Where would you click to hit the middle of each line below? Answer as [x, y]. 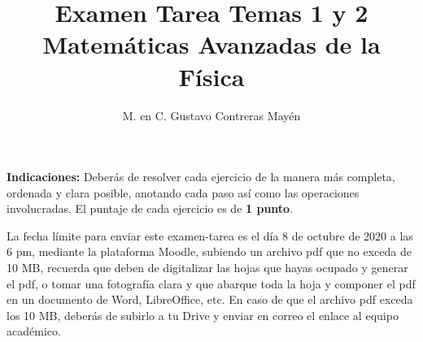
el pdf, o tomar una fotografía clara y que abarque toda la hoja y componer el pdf [211, 283]
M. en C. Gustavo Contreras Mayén [211, 115]
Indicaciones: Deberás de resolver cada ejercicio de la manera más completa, [201, 177]
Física [211, 76]
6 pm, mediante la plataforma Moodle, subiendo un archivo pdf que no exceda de [209, 251]
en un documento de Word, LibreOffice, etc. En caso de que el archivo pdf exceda [210, 299]
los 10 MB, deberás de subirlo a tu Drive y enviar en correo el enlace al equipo [203, 315]
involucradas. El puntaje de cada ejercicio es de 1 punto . [150, 208]
